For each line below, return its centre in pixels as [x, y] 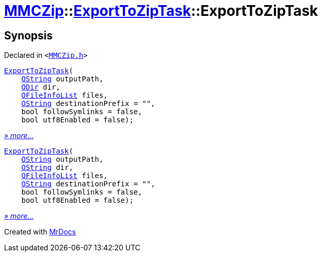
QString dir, [47, 168]
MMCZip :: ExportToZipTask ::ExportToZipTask [161, 11]
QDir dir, [41, 87]
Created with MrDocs [40, 232]
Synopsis [28, 35]
